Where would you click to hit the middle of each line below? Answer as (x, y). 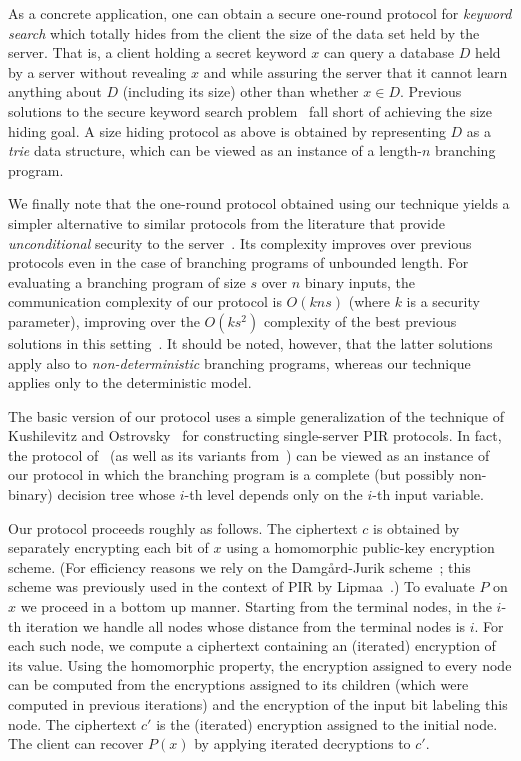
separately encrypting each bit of (108, 547)
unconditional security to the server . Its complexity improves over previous (240, 242)
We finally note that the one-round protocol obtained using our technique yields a (259, 203)
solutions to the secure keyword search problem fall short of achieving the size (250, 110)
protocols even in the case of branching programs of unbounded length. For (238, 262)
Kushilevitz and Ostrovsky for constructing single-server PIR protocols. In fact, (255, 435)
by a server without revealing (97, 71)
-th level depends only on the (273, 494)
